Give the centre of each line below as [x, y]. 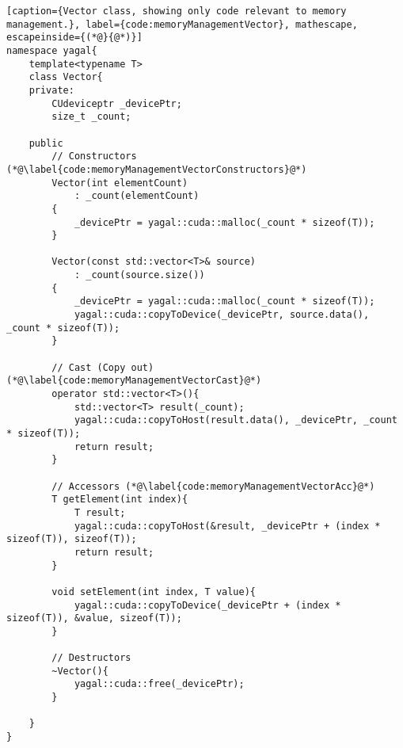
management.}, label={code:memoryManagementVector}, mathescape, [182, 24]
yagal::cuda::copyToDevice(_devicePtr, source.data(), [222, 315]
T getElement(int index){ [120, 500]
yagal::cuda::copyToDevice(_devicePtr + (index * [207, 605]
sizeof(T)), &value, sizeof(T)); [94, 618]
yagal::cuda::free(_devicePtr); [159, 684]
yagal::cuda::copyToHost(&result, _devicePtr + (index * [227, 526]
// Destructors [91, 658]
